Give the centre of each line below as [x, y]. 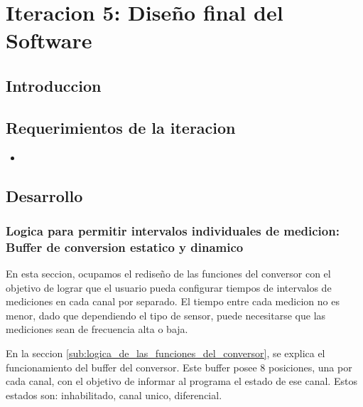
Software [49, 40]
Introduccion [54, 85]
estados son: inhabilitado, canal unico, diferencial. [114, 395]
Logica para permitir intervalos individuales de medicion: [173, 230]
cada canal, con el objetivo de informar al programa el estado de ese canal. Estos [181, 381]
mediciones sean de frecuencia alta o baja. [97, 329]
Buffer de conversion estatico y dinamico [125, 247]
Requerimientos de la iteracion [121, 127]
